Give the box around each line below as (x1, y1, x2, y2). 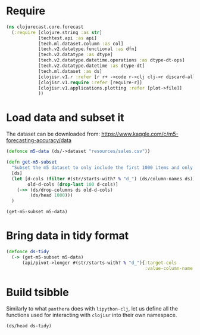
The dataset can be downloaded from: (6, 130, 100, 138)
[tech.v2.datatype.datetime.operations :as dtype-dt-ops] (37, 57, 185, 63)
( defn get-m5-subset (6, 159, 58, 165)
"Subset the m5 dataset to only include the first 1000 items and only (11, 165, 193, 171)
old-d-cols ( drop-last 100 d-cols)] (27, 181, 118, 188)
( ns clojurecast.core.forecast (6, 24, 84, 30)
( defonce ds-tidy (6, 248, 49, 254)
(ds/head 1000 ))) (30, 192, 73, 198)
